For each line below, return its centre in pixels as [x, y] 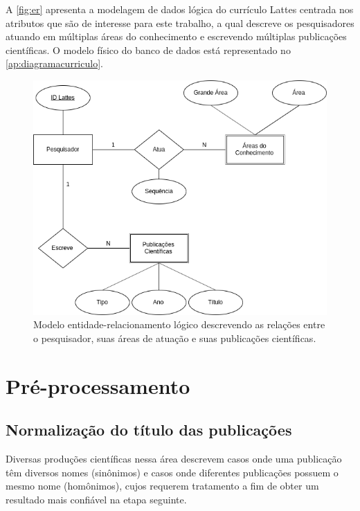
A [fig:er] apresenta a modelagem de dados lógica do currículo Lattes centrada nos [180, 9]
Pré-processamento [98, 385]
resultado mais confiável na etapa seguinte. [96, 499]
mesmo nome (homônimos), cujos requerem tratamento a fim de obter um [162, 486]
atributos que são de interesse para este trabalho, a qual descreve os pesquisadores [180, 23]
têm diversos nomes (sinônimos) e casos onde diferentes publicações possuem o [172, 472]
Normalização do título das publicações [149, 430]
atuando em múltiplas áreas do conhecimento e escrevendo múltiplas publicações [176, 36]
